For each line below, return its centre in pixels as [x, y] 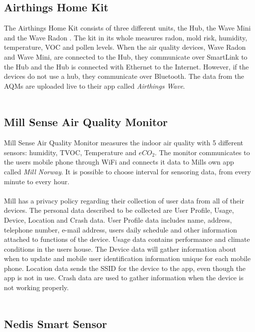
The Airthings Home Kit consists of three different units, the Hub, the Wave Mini [127, 28]
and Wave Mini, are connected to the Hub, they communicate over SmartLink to [126, 56]
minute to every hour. [37, 181]
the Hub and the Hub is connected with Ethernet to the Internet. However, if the [127, 66]
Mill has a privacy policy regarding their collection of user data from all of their [124, 200]
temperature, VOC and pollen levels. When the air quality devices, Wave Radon [125, 47]
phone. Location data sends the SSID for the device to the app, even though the [125, 268]
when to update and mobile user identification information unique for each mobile [127, 258]
